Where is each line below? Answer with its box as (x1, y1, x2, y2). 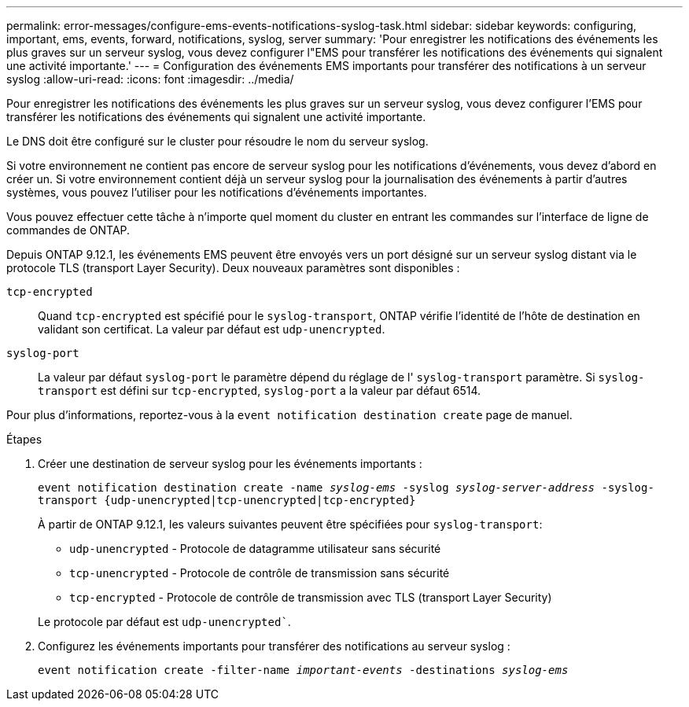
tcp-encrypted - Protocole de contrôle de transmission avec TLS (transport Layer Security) (69, 591, 552, 604)
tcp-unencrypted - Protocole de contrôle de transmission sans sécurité (69, 566, 450, 580)
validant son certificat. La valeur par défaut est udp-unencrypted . (38, 322, 385, 336)
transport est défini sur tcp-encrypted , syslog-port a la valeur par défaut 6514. (38, 384, 481, 397)
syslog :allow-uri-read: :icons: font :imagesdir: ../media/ (6, 72, 294, 86)
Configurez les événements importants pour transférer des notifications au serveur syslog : (38, 639, 510, 653)
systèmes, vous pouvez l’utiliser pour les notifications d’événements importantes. (6, 186, 427, 199)
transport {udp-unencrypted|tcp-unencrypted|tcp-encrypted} (38, 494, 416, 506)
